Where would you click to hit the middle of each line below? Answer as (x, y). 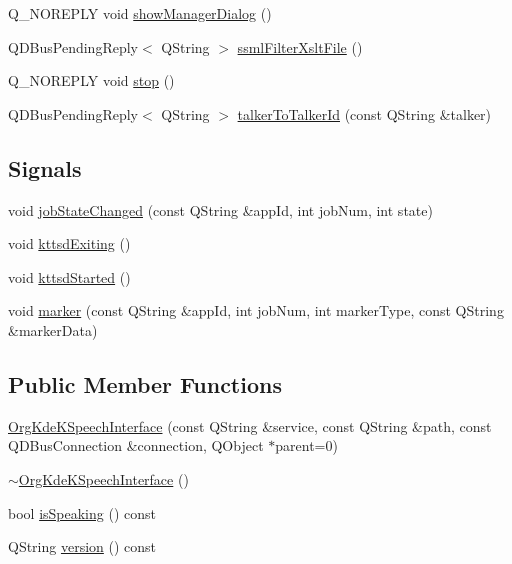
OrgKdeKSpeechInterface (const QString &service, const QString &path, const (250, 425)
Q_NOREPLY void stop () (91, 80)
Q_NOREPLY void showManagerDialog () (140, 13)
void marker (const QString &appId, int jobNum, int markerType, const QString (256, 310)
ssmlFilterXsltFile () (300, 46)
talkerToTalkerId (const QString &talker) (364, 113)
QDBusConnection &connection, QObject (136, 445)
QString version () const (82, 546)
